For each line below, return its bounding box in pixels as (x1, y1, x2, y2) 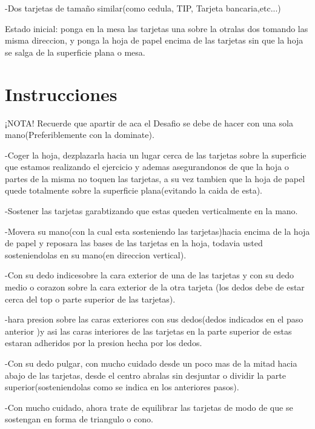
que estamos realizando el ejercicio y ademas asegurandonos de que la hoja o (5, 160, 289, 173)
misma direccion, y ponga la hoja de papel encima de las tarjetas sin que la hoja (5, 34, 303, 47)
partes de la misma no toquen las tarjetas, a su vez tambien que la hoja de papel (5, 172, 305, 185)
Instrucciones (5, 81, 118, 106)
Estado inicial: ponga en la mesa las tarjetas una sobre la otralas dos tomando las (5, 22, 308, 34)
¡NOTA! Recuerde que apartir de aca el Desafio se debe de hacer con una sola (5, 116, 293, 129)
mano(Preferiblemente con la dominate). (5, 128, 154, 141)
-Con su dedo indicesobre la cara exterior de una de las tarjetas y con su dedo (5, 269, 294, 281)
